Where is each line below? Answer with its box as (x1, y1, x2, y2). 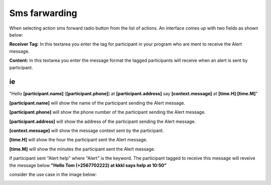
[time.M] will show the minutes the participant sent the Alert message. (9, 146, 156, 152)
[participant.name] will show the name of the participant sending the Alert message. (9, 100, 186, 106)
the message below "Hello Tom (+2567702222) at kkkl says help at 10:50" (9, 162, 167, 168)
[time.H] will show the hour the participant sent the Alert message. (9, 137, 148, 143)
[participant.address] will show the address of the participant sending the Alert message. (9, 118, 196, 124)
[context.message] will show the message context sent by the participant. (9, 127, 164, 133)
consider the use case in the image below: (9, 171, 97, 177)
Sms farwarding (9, 8, 77, 19)
